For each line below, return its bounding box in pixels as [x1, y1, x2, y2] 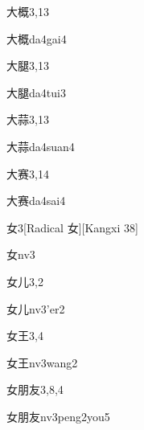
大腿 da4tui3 [6, 84, 66, 100]
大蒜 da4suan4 [6, 137, 75, 154]
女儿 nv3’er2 [6, 300, 65, 317]
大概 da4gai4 [6, 30, 67, 47]
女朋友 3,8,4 [6, 381, 64, 398]
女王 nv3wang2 [6, 354, 78, 371]
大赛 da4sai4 [6, 192, 66, 209]
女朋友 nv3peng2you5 [6, 407, 110, 424]
